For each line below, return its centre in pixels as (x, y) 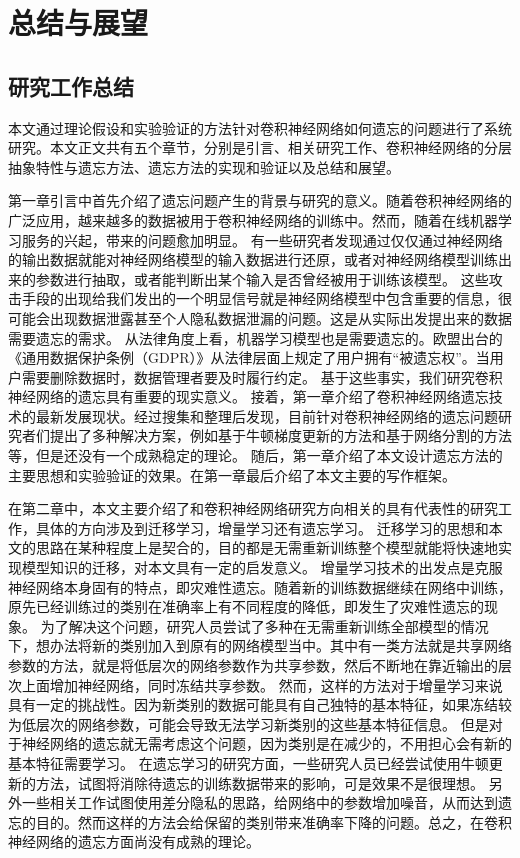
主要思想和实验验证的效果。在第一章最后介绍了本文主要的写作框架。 (232, 474)
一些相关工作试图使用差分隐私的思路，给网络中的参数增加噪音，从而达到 (259, 802)
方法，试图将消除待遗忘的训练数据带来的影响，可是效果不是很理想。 (259, 782)
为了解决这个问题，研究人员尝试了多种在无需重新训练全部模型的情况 (264, 625)
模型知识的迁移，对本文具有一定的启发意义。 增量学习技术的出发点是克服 (262, 567)
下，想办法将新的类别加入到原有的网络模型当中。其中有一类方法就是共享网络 (260, 645)
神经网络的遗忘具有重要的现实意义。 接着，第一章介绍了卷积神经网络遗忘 (248, 396)
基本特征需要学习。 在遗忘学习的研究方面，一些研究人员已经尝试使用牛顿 (248, 762)
